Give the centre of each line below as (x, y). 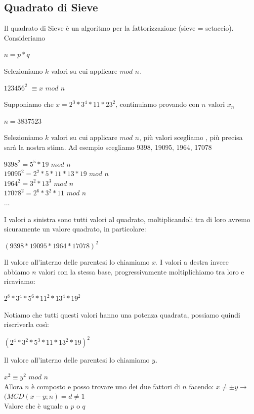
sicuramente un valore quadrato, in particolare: (75, 229)
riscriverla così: (27, 324)
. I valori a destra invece (192, 262)
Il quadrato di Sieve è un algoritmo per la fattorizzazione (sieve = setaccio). (119, 28)
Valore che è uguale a (36, 405)
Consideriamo (25, 37)
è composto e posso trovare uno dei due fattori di (106, 386)
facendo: (201, 386)
